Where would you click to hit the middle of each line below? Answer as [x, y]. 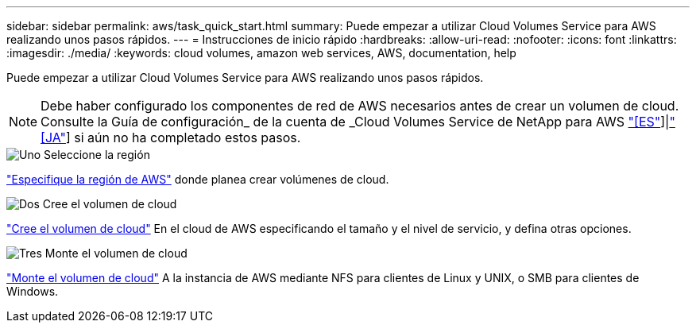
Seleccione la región [97, 155]
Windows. [33, 291]
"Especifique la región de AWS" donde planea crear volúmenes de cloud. [198, 179]
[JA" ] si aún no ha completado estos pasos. [171, 137]
